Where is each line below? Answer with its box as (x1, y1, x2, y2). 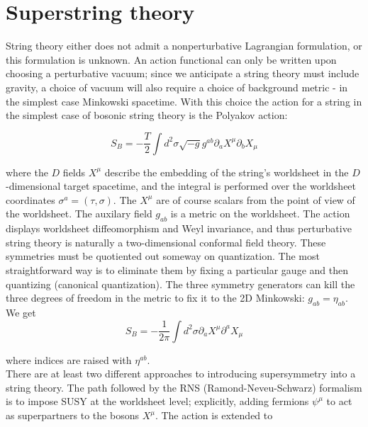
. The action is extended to (155, 408, 273, 422)
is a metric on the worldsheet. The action (170, 206, 350, 221)
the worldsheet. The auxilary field (6, 206, 152, 221)
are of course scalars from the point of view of (156, 192, 355, 207)
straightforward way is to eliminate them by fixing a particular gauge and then (6, 263, 348, 278)
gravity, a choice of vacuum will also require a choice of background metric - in (6, 79, 348, 94)
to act (326, 394, 352, 409)
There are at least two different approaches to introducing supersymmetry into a (6, 366, 356, 381)
